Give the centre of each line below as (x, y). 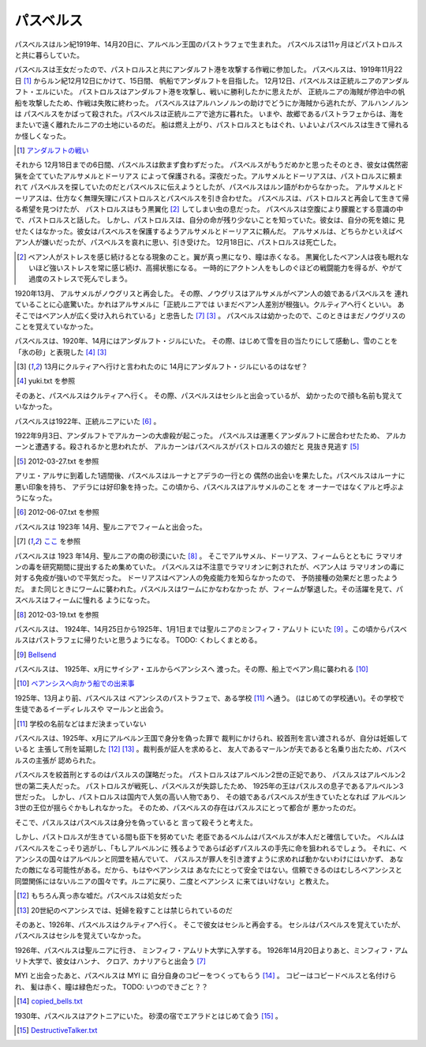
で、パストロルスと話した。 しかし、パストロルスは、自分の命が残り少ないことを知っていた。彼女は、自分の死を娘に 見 (210, 220)
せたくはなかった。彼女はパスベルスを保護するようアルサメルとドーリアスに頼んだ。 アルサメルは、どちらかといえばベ (209, 231)
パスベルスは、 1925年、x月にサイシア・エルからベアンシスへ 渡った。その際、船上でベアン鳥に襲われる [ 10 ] (191, 669)
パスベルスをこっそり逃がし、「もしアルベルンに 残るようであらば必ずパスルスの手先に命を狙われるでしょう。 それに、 (207, 848)
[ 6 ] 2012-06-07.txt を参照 (58, 512)
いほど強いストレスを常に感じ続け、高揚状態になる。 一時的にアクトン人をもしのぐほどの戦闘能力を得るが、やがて (216, 268)
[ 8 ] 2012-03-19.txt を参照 (58, 614)
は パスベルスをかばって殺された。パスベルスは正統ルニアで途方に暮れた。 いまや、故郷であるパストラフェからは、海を (209, 114)
